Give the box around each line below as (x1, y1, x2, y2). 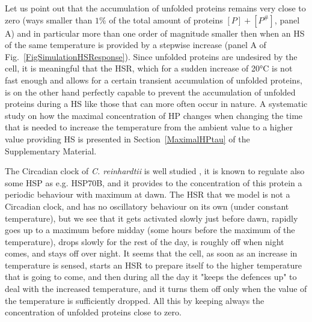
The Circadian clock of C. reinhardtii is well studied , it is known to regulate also (5, 165, 305, 177)
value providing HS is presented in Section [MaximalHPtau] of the (5, 132, 250, 145)
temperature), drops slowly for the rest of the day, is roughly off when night (5, 235, 284, 248)
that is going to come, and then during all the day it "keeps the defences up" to (5, 270, 297, 283)
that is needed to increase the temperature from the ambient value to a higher (5, 121, 293, 133)
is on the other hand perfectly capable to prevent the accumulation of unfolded (5, 85, 296, 98)
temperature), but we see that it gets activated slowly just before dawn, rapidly (5, 211, 298, 224)
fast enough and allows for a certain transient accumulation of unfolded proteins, (5, 73, 302, 86)
